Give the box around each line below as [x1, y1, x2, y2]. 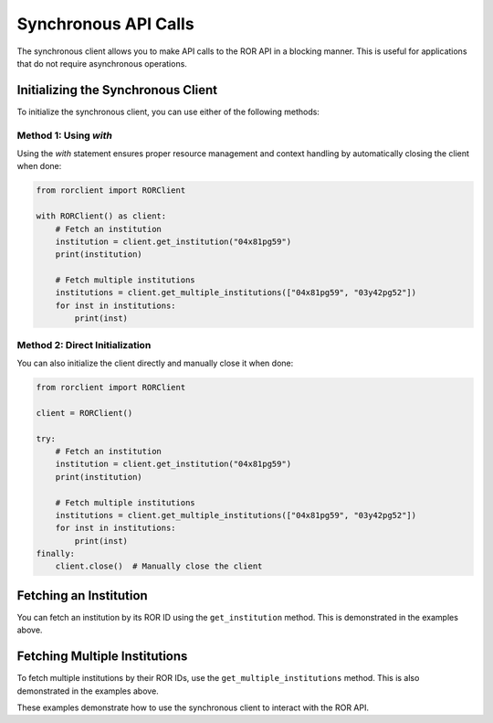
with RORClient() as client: [36, 211, 167, 221]
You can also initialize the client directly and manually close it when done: [16, 357, 294, 368]
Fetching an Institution [16, 588, 148, 603]
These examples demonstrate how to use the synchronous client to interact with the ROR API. [16, 702, 370, 713]
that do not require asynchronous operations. [16, 58, 187, 69]
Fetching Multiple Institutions [16, 649, 188, 665]
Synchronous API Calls [16, 14, 195, 34]
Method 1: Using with [16, 129, 113, 142]
